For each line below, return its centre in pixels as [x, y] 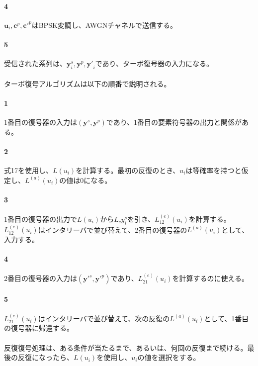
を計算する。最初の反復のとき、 [128, 170]
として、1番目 [226, 318]
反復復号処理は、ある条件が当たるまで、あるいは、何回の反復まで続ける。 [126, 347]
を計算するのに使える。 [211, 278]
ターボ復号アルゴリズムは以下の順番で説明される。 [87, 83]
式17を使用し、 [28, 170]
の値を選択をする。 [169, 357]
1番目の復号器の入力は [41, 122]
